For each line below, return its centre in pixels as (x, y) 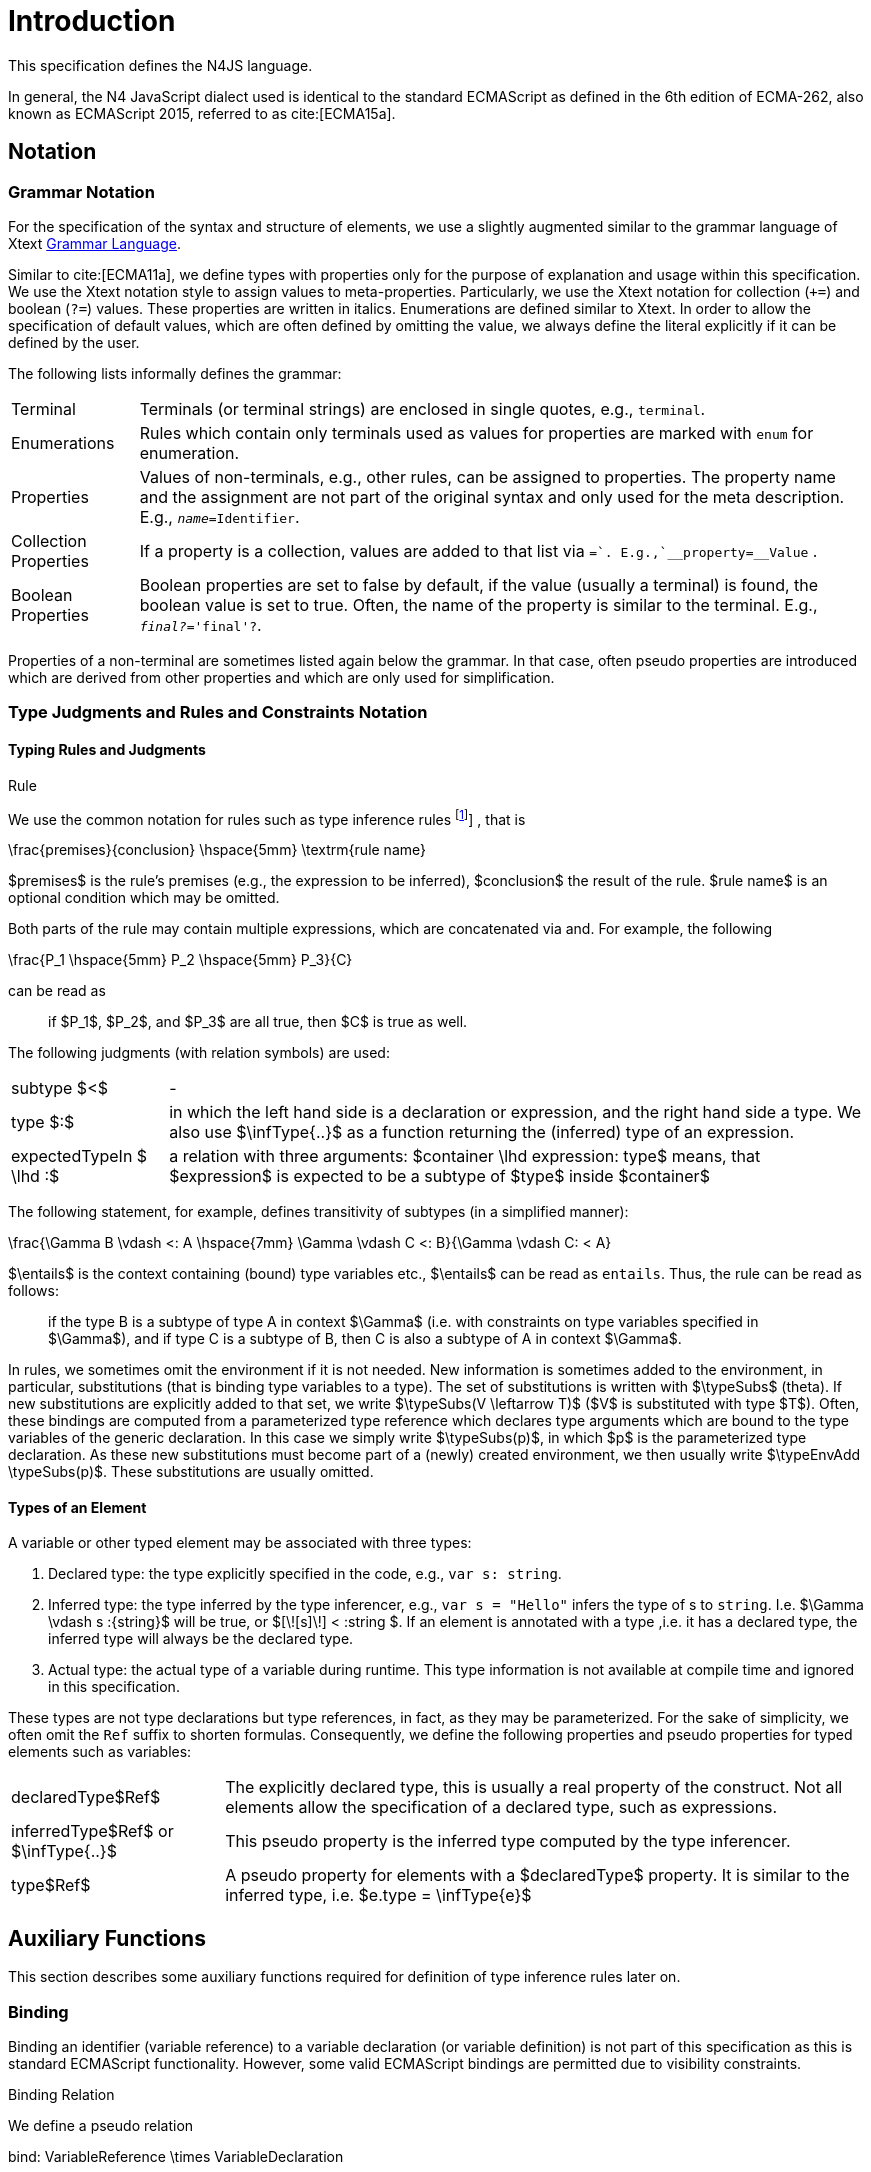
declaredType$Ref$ (86, 1797)
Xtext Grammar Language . (95, 243)
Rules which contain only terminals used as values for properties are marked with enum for (476, 432)
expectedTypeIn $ (79, 1156)
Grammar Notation (81, 191)
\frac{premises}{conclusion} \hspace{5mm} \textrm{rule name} (217, 850)
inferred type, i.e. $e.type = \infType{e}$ (378, 1895)
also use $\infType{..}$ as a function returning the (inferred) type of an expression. (481, 1132)
